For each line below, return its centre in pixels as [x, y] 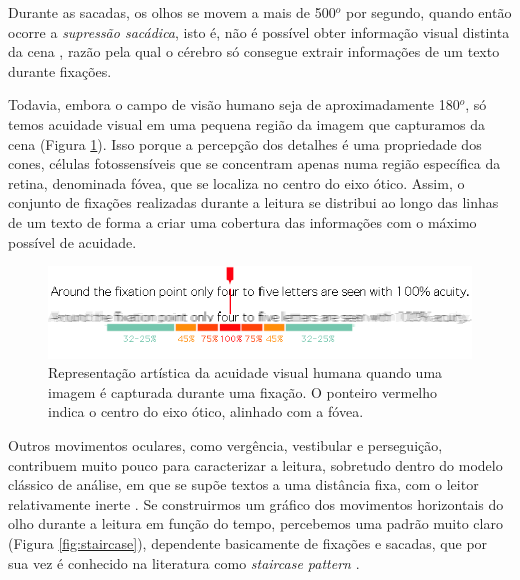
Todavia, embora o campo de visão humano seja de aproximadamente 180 [234, 104]
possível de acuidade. [72, 241]
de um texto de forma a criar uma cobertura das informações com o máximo [242, 221]
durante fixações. [60, 70]
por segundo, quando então [428, 12]
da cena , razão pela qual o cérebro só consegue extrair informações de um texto [254, 51]
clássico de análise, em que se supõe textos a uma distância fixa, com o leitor [243, 484]
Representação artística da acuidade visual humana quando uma [245, 372]
